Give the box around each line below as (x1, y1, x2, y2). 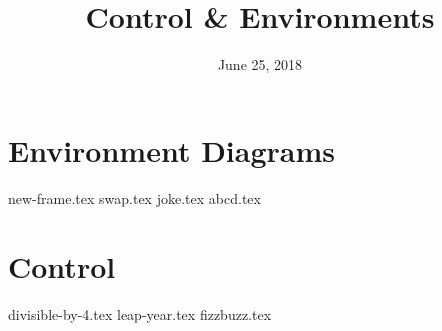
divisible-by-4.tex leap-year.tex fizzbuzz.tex (8, 304, 272, 325)
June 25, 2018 (217, 54, 303, 75)
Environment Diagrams (8, 129, 336, 170)
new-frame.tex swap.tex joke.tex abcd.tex (8, 187, 261, 208)
